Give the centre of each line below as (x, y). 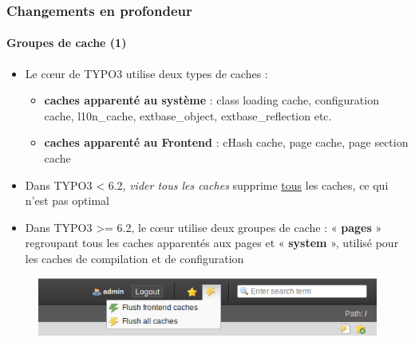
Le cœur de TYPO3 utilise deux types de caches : (146, 73)
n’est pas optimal (67, 200)
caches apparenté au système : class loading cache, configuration (211, 100)
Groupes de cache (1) (67, 43)
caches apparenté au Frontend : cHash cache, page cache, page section (226, 142)
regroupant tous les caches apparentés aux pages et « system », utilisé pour (212, 243)
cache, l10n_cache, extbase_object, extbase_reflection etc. (188, 115)
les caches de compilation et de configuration (134, 258)
